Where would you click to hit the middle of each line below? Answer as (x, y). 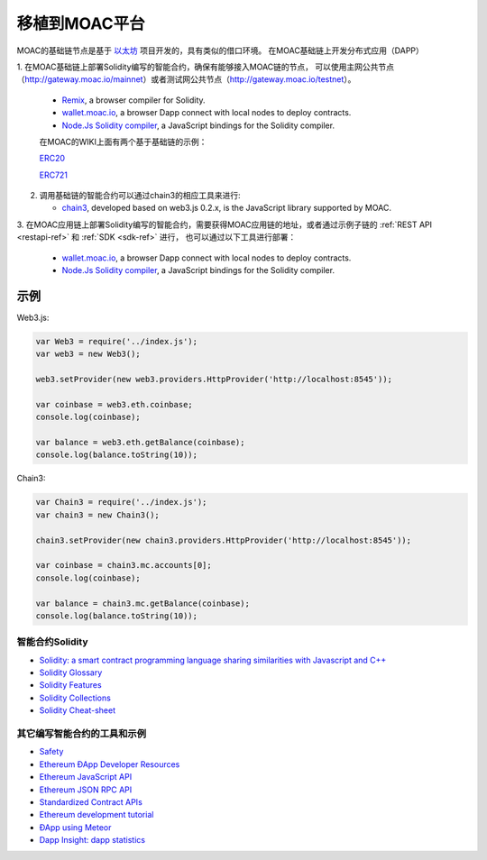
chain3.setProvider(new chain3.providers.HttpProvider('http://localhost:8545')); (224, 540)
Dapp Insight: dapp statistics (92, 840)
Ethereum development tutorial (96, 815)
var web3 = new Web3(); (88, 354)
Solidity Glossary (71, 672)
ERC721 (53, 175)
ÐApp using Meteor (75, 827)
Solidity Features (71, 685)
